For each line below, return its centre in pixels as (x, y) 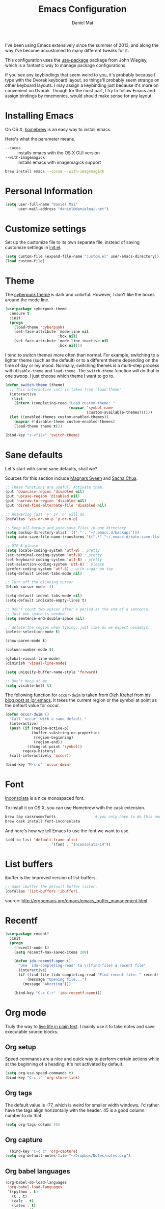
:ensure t (19, 313)
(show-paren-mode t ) (26, 641)
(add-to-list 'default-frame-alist (41, 840)
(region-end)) (48, 742)
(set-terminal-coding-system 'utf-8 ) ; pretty (54, 555)
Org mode (26, 1013)
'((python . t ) (23, 1192)
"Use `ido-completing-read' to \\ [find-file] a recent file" (82, 966)
